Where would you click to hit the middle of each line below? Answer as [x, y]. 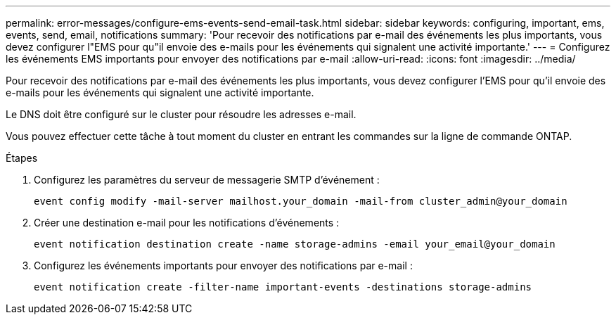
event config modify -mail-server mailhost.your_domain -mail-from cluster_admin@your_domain [301, 201]
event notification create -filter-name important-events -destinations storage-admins [283, 287]
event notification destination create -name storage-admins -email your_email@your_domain [295, 244]
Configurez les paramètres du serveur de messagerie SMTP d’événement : [207, 180]
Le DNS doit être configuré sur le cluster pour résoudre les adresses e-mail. [181, 114]
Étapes [22, 158]
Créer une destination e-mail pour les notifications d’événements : [187, 223]
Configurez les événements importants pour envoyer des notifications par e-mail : [223, 265]
